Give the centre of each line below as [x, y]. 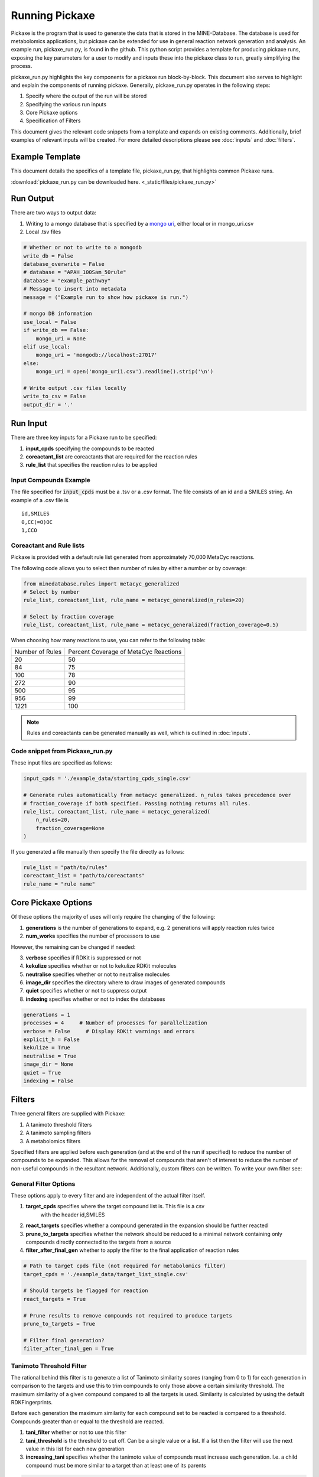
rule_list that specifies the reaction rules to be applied [92, 465]
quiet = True [42, 1073]
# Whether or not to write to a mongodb [82, 248]
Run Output [32, 199]
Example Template [46, 157]
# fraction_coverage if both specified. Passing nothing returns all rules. [137, 803]
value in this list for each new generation [75, 1449]
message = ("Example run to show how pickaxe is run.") [106, 297]
